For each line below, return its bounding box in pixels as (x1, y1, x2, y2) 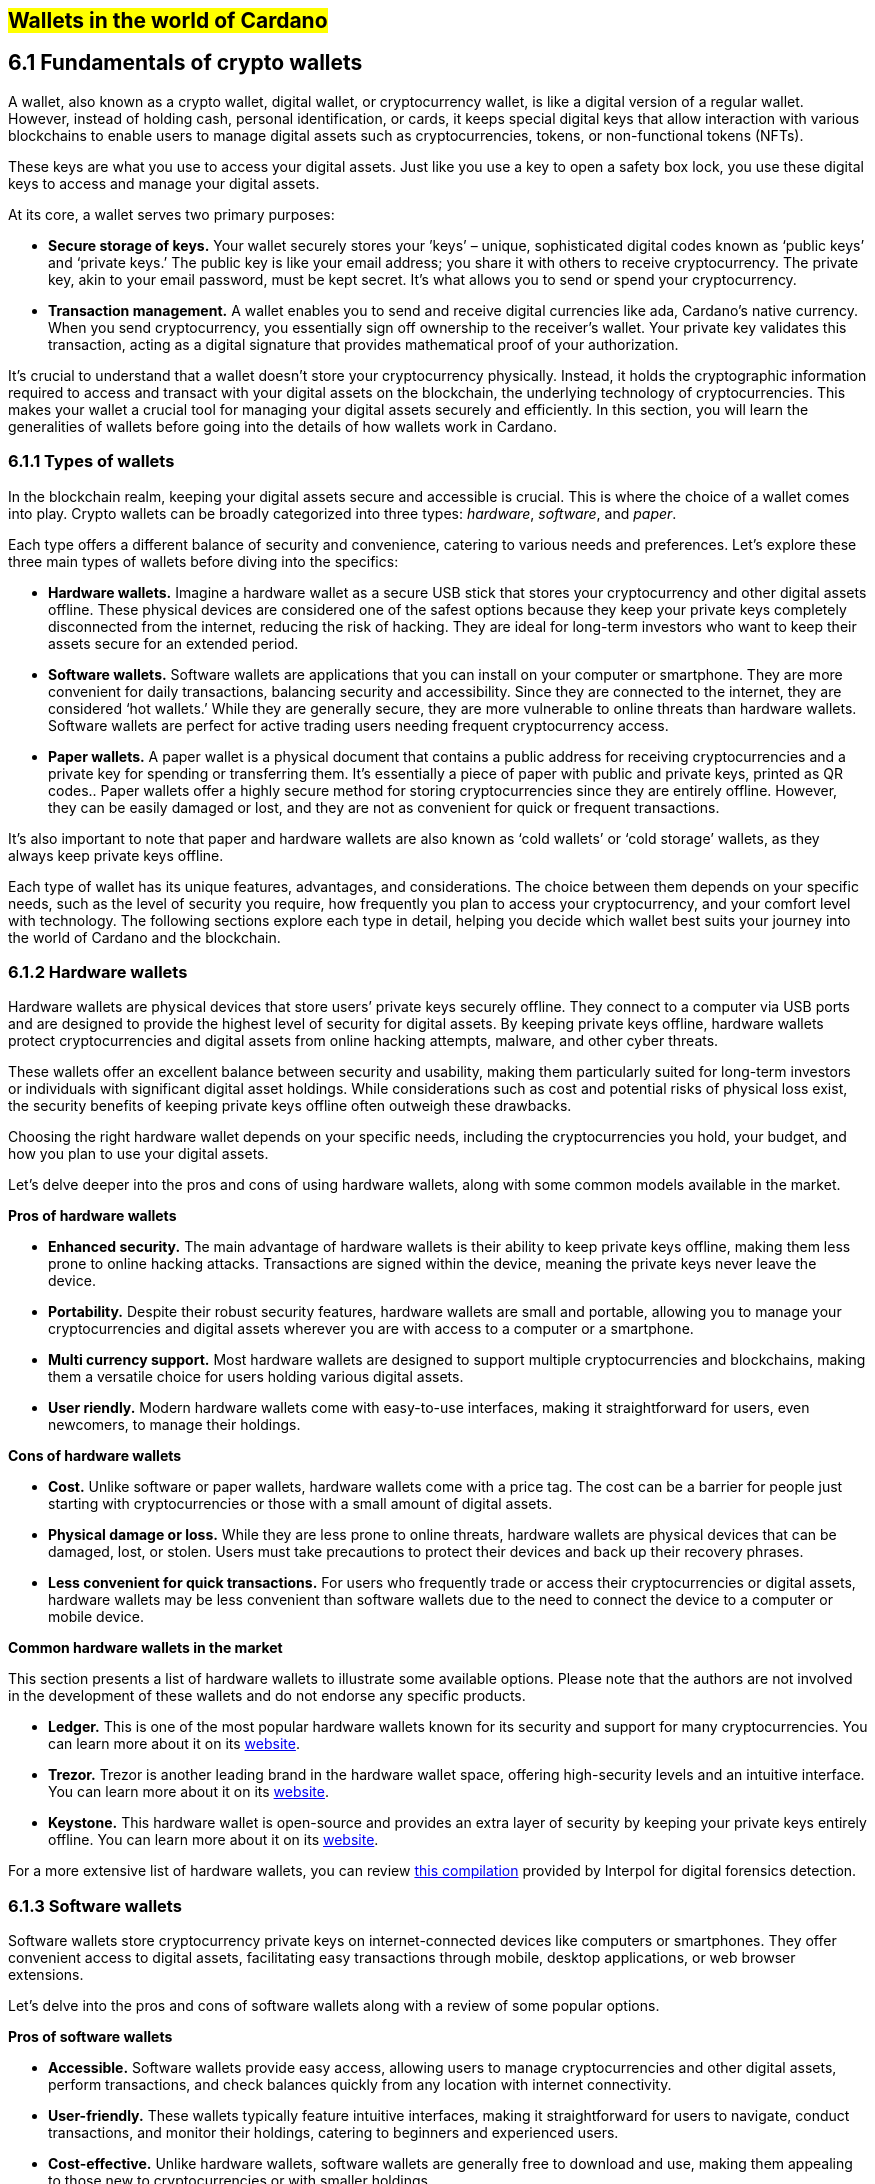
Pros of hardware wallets (8, 1207, 177, 1225)
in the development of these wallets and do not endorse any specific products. (8, 1687, 526, 1705)
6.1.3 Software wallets (8, 1895, 182, 1916)
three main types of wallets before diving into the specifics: (8, 552, 399, 570)
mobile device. (48, 1608, 145, 1626)
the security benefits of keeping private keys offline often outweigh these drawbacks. (8, 1097, 572, 1115)
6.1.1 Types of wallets (8, 451, 175, 472)
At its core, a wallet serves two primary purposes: (8, 205, 335, 223)
